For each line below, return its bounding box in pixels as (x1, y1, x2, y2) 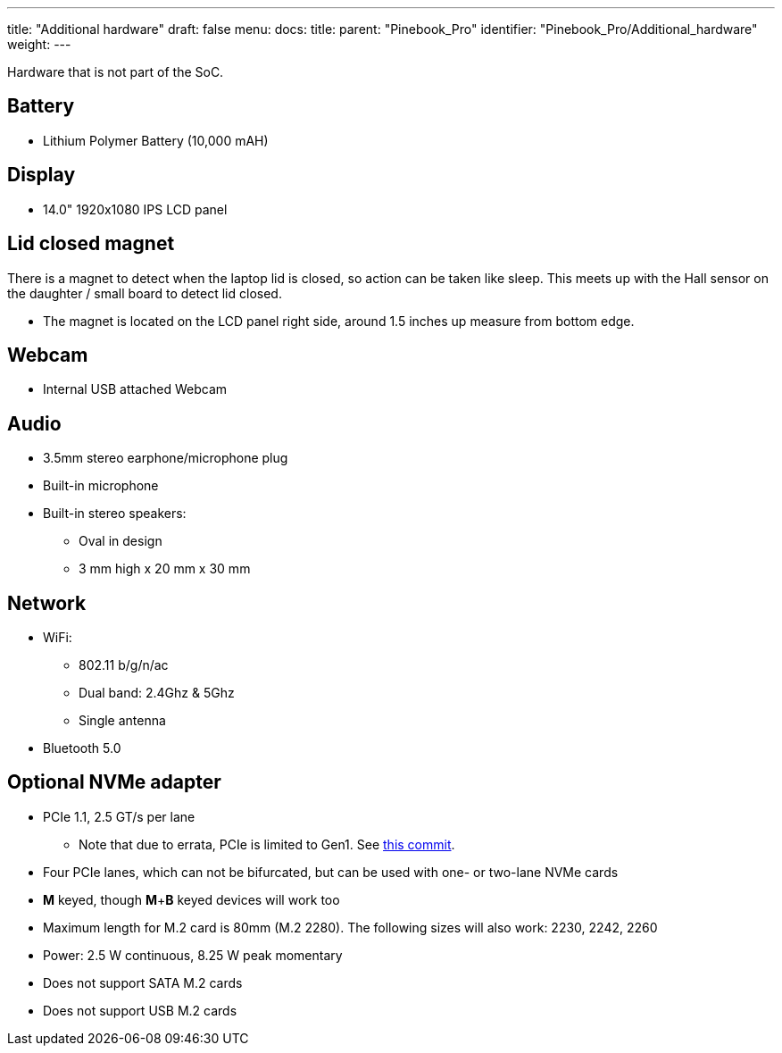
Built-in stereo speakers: (43, 506, 187, 522)
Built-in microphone (43, 478, 159, 494)
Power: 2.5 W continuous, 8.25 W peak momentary (43, 947, 343, 963)
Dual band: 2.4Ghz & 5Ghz (79, 685, 235, 701)
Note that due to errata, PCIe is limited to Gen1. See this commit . (79, 836, 455, 852)
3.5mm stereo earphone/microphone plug (43, 450, 288, 466)
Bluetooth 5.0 (43, 740, 121, 756)
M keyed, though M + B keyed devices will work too (43, 891, 340, 907)
